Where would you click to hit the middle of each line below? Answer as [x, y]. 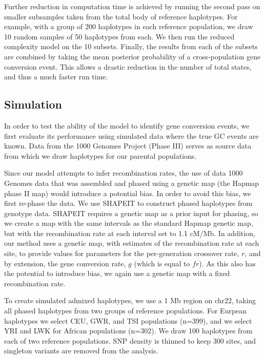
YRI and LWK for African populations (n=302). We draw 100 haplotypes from [128, 331]
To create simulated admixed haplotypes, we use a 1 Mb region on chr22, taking [130, 300]
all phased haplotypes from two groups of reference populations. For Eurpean [126, 311]
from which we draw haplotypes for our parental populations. [100, 155]
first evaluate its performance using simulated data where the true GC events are [131, 135]
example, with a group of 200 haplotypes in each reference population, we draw [129, 26]
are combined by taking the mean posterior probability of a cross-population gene [132, 56]
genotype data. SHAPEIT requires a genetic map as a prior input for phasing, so [131, 213]
